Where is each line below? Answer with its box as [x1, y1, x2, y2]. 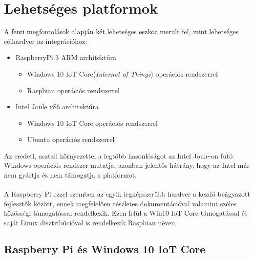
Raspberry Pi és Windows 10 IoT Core [4, 241, 206, 257]
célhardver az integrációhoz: [4, 36, 87, 46]
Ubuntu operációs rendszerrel [27, 134, 115, 144]
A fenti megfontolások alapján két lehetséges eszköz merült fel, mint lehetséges [4, 26, 239, 37]
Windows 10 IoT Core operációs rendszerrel [27, 118, 158, 128]
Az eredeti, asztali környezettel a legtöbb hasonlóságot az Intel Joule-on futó [4, 150, 233, 160]
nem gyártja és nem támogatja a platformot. [4, 170, 137, 180]
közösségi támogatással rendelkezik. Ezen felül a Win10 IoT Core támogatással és [4, 208, 248, 218]
